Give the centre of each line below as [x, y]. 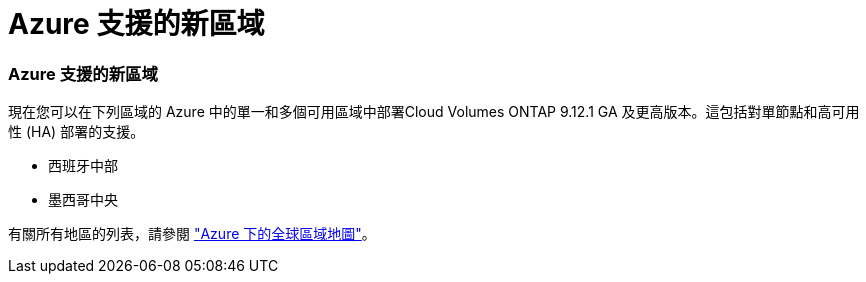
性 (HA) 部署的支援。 [76, 132]
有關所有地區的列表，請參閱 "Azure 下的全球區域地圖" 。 [192, 234]
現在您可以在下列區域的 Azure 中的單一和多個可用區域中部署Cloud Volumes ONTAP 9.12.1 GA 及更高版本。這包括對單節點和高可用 [434, 112]
